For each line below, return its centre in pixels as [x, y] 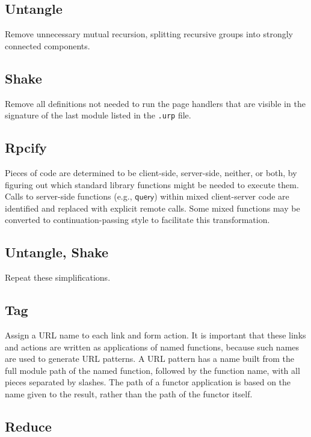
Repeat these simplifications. [58, 277]
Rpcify [26, 148]
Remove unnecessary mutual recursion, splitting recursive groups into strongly [149, 34]
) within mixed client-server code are [222, 196]
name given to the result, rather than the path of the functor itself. [129, 393]
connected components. [48, 45]
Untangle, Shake [57, 252]
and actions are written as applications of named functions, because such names [152, 347]
